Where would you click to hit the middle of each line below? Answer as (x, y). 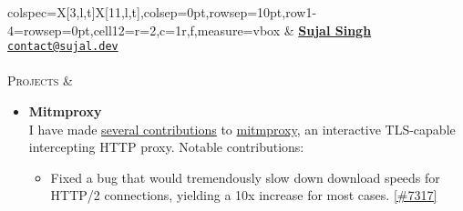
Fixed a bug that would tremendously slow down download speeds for (245, 177)
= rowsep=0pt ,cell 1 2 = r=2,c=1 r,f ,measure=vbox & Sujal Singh (193, 30)
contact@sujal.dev (63, 47)
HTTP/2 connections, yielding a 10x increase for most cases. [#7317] (244, 195)
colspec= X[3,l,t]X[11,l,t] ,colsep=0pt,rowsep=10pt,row (157, 12)
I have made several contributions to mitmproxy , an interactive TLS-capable (242, 129)
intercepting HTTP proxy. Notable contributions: (166, 147)
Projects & (40, 80)
